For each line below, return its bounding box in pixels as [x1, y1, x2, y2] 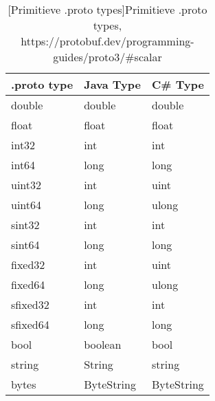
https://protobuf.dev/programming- [21, 33, 194, 49]
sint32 [11, 217, 40, 232]
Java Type [84, 76, 141, 92]
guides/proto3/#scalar [53, 49, 162, 65]
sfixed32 [11, 296, 49, 312]
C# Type [152, 76, 204, 92]
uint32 [11, 177, 42, 193]
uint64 [11, 197, 42, 213]
